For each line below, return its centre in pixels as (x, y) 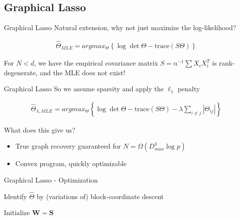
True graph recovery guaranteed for (68, 146)
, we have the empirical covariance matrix (96, 63)
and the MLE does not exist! (82, 72)
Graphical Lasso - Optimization (51, 180)
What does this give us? (40, 129)
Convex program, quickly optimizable (71, 163)
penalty (189, 89)
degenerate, (21, 72)
